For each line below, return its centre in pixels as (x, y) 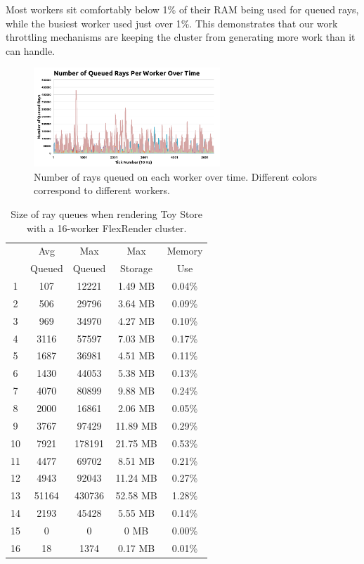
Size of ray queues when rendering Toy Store (107, 213)
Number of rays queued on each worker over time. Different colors (176, 176)
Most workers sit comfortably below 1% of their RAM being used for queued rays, (182, 9)
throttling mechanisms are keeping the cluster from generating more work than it (181, 37)
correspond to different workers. (102, 190)
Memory (185, 251)
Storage (136, 268)
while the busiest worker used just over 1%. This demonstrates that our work (172, 23)
